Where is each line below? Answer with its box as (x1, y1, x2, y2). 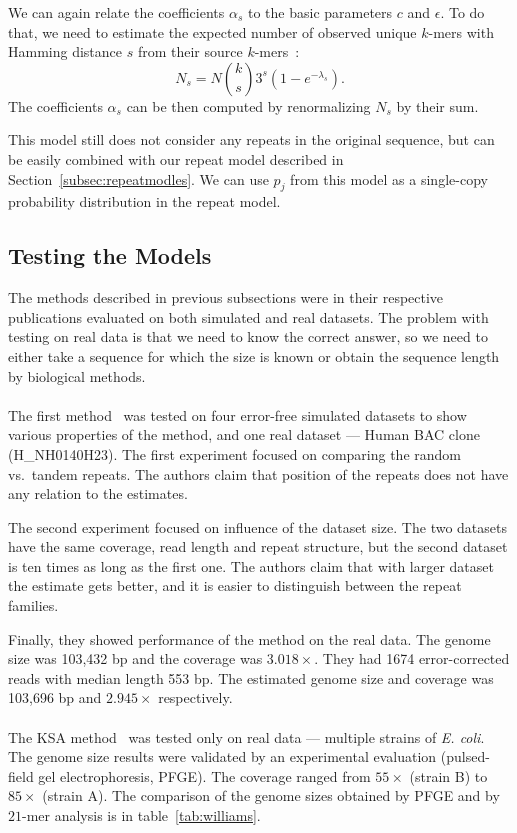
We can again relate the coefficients (8, 2, 225, 22)
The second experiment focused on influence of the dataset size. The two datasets (8, 516, 507, 537)
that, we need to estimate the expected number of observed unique (8, 21, 417, 42)
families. (8, 595, 59, 616)
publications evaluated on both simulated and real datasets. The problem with (8, 306, 489, 327)
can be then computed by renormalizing (126, 95, 371, 116)
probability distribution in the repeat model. (8, 191, 281, 212)
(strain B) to (409, 765, 488, 786)
